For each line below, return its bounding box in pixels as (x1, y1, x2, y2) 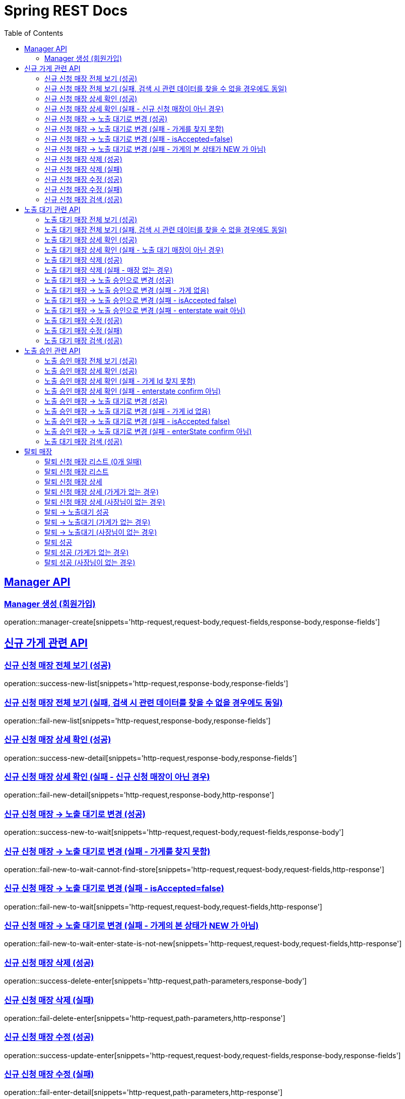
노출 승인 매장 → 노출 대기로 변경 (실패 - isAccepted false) (44, 416, 230, 425)
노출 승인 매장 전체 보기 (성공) (44, 356, 138, 365)
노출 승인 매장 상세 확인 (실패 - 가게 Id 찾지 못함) (44, 376, 196, 385)
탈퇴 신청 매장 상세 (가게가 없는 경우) (44, 487, 159, 496)
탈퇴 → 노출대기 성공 (44, 507, 109, 516)
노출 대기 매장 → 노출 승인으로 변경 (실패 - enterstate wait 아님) (44, 306, 246, 315)
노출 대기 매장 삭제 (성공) (44, 255, 122, 264)
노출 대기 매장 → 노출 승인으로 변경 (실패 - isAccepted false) (44, 295, 237, 304)
